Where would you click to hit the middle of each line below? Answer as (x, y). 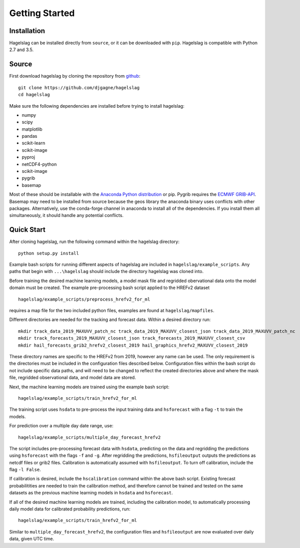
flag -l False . (25, 470)
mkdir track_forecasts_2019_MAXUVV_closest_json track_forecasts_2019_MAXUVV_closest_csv (132, 338)
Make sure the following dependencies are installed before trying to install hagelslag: (97, 106)
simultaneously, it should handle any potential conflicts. (66, 215)
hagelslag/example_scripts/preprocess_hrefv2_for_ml (84, 299)
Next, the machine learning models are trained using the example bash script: (89, 387)
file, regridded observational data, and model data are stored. (73, 378)
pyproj (28, 157)
